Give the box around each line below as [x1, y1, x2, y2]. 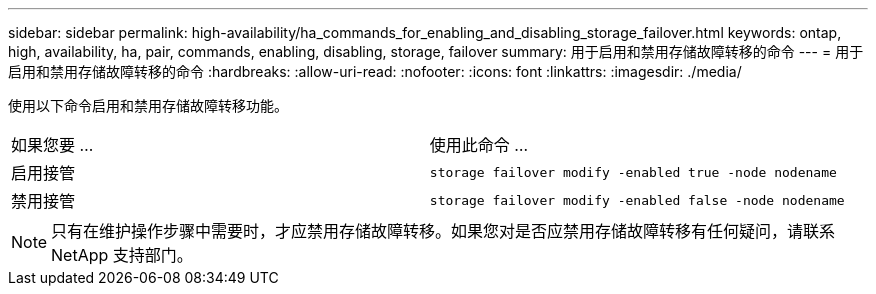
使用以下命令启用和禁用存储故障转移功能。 [8, 97, 288, 114]
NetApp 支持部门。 [51, 245, 193, 265]
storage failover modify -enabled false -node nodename [429, 192, 845, 208]
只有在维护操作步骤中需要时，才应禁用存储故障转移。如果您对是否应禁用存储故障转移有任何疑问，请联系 [51, 221, 836, 241]
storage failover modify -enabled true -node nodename [429, 164, 837, 180]
